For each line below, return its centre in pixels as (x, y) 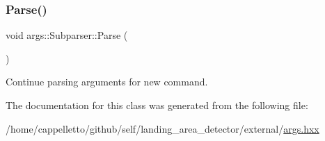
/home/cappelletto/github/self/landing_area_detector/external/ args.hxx (162, 128)
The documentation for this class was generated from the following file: (157, 105)
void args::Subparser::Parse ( (67, 35)
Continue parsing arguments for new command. (107, 82)
